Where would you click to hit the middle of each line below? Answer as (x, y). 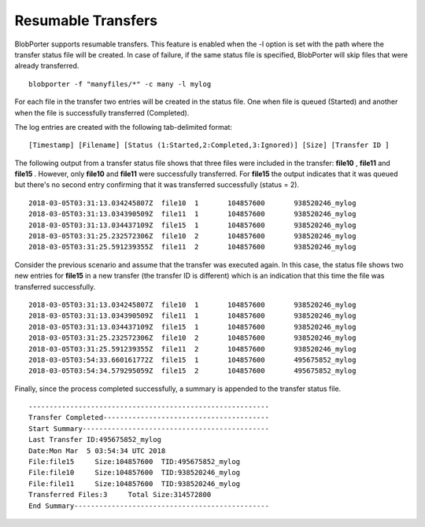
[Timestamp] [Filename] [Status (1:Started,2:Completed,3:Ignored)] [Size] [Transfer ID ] (209, 145)
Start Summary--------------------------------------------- (149, 428)
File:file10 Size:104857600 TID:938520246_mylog (134, 473)
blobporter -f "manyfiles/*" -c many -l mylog (120, 84)
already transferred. (47, 66)
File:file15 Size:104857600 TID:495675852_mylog (134, 462)
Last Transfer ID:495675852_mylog (95, 440)
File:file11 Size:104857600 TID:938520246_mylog (134, 483)
